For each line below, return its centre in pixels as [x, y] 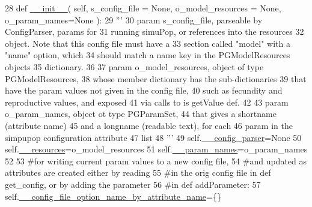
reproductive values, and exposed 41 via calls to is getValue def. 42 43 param [147, 102]
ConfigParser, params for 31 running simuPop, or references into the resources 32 [154, 31]
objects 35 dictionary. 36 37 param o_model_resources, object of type [134, 66]
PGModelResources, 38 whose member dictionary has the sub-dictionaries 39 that [156, 78]
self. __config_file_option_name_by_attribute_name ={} [113, 196]
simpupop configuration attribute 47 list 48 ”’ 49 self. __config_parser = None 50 [153, 137]
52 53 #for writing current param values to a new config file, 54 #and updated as [156, 160]
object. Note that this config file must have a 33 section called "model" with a [148, 43]
